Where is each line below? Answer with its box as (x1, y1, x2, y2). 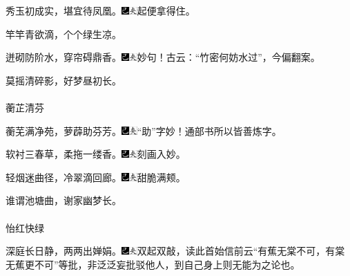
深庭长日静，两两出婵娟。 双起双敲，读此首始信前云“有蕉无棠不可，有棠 (6, 243, 345, 258)
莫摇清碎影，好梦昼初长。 (6, 73, 121, 87)
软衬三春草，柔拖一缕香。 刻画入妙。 (6, 147, 186, 161)
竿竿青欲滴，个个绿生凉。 (6, 26, 121, 41)
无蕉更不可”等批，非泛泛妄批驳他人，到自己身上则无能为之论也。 (6, 257, 300, 271)
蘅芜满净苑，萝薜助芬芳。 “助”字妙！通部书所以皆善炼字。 (6, 123, 282, 138)
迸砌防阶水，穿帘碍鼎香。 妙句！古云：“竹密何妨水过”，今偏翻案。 (6, 50, 320, 64)
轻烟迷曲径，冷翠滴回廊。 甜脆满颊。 (6, 169, 186, 184)
